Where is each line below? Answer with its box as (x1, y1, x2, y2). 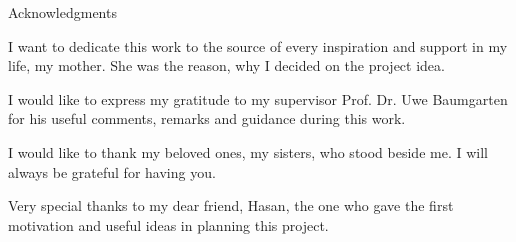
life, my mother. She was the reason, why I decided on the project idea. (8, 55, 445, 76)
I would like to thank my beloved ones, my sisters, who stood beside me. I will (8, 141, 488, 162)
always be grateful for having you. (8, 161, 216, 182)
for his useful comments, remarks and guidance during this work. (8, 108, 406, 129)
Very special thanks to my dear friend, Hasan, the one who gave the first (8, 195, 454, 216)
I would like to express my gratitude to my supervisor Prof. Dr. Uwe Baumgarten (8, 88, 508, 109)
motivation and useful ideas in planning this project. (8, 214, 329, 235)
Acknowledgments (8, 2, 117, 22)
